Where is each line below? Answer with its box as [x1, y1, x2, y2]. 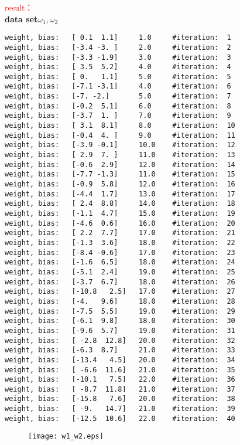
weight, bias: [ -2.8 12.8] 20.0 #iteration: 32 [5, 336, 235, 345]
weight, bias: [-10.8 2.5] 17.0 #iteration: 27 [5, 287, 235, 296]
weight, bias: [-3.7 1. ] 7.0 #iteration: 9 [5, 111, 231, 120]
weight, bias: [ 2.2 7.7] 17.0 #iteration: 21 [5, 229, 235, 237]
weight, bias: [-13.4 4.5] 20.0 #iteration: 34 [5, 355, 235, 364]
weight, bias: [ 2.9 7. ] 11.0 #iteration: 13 [5, 151, 235, 159]
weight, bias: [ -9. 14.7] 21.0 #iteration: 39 [5, 405, 235, 413]
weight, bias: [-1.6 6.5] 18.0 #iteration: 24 [5, 258, 235, 267]
